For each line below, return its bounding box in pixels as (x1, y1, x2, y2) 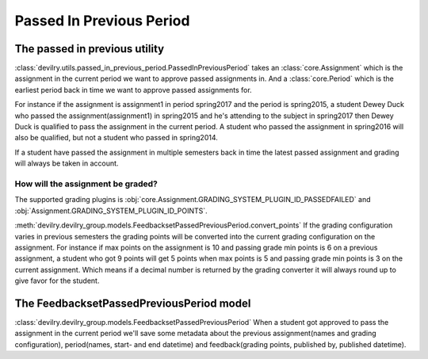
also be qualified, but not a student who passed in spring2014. (14, 133, 218, 143)
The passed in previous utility (14, 42, 165, 55)
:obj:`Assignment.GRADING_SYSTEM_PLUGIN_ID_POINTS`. (14, 206, 208, 216)
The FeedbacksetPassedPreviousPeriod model (14, 296, 251, 310)
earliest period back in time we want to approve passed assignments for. (14, 85, 253, 94)
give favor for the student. (14, 276, 100, 285)
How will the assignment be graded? (14, 178, 158, 189)
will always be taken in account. (14, 158, 119, 168)
